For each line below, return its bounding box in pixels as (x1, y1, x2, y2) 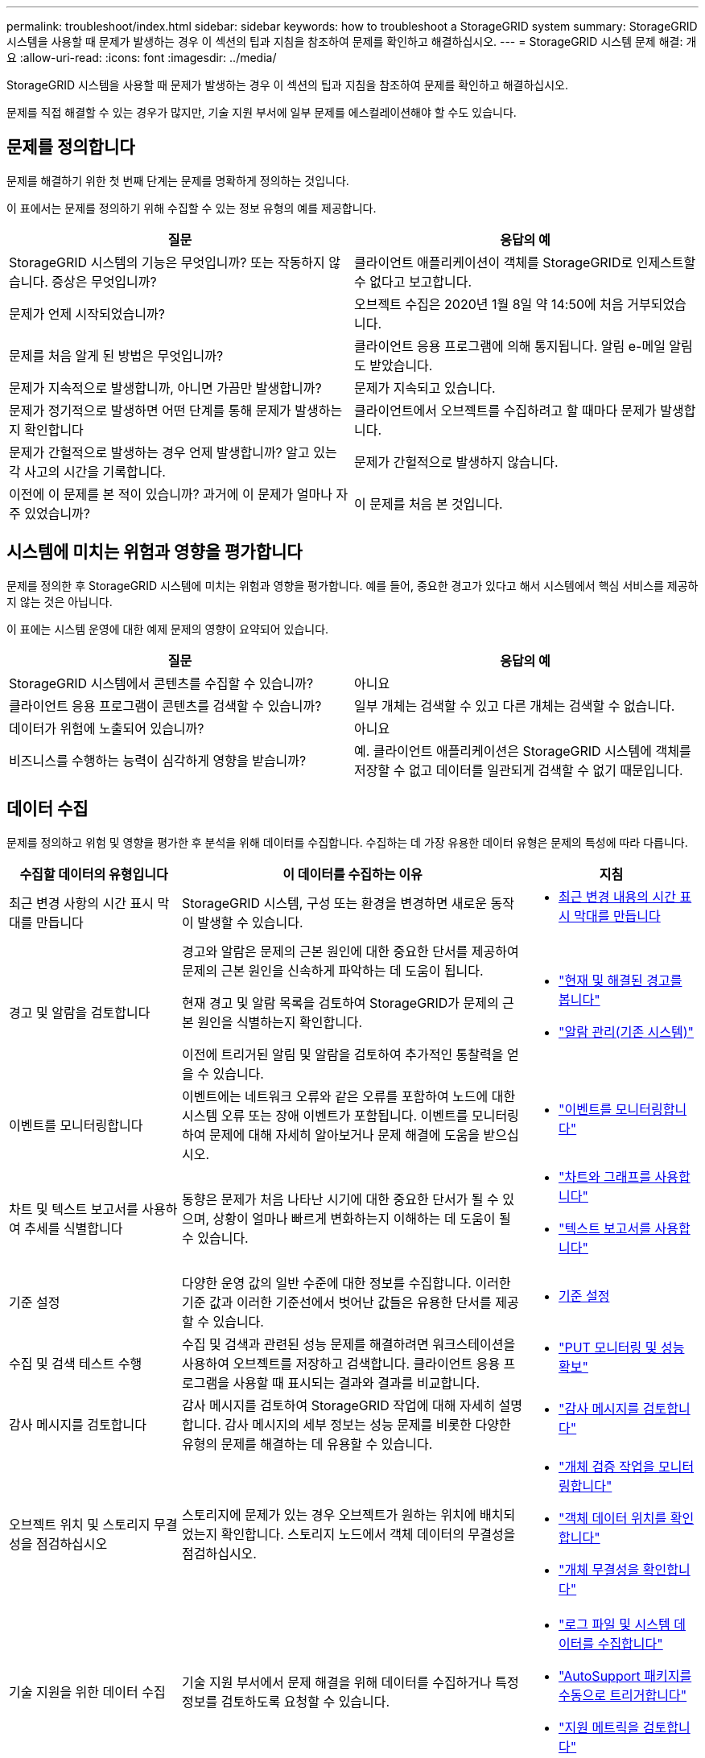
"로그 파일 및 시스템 (559, 1616, 670, 1632)
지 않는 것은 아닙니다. (6, 594, 113, 609)
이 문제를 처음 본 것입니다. (354, 495, 503, 512)
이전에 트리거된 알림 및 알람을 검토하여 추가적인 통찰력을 (182, 1046, 504, 1063)
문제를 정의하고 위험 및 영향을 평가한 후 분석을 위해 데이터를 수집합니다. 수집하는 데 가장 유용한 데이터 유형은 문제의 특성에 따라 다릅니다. (6, 835, 688, 849)
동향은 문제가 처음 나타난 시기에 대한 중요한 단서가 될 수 (182, 1191, 499, 1207)
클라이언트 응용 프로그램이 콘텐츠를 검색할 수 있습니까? (9, 697, 322, 714)
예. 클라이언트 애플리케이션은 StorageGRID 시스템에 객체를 (354, 742, 691, 759)
